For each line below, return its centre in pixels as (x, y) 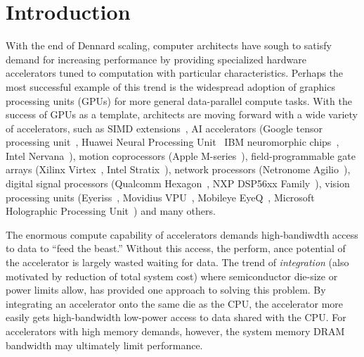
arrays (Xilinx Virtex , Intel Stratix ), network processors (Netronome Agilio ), (178, 169)
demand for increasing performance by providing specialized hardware (156, 59)
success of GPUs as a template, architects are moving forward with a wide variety (182, 114)
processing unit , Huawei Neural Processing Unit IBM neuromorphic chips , (173, 142)
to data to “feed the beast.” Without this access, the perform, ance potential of (176, 248)
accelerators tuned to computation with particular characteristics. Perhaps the (174, 73)
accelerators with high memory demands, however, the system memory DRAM (175, 331)
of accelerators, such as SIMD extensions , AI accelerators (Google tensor (164, 128)
